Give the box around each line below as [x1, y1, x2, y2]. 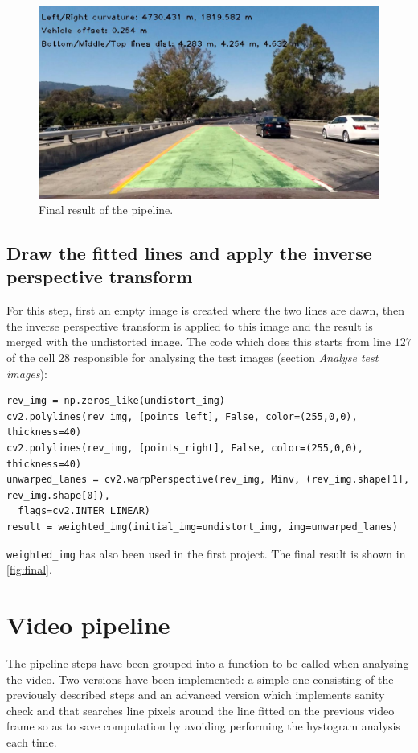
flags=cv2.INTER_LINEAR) [18, 505, 150, 517]
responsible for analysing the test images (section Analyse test [73, 349, 379, 366]
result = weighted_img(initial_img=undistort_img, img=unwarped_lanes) [6, 521, 398, 533]
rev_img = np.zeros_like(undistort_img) [6, 395, 226, 407]
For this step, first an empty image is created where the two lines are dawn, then [6, 302, 404, 319]
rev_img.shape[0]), [6, 489, 110, 501]
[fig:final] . [6, 561, 52, 578]
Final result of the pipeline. [39, 201, 174, 218]
